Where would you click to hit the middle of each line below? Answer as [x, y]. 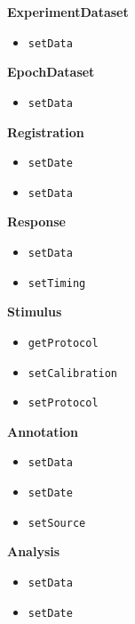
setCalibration [73, 373]
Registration [46, 131]
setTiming [57, 283]
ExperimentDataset [68, 12]
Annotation [43, 431]
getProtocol [63, 343]
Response [36, 222]
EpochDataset [51, 72]
